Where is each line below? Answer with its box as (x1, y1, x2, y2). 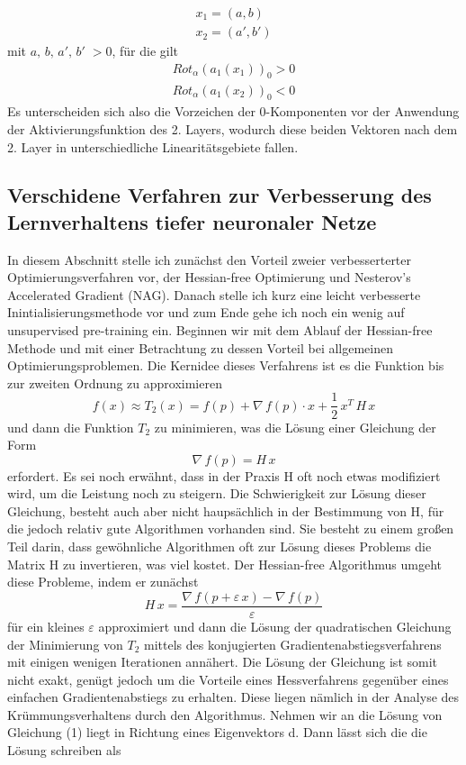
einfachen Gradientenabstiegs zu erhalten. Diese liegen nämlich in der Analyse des (7, 688, 460, 706)
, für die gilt (112, 41, 179, 60)
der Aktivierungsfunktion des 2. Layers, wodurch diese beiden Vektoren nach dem (7, 119, 458, 138)
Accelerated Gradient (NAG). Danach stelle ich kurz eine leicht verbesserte (7, 285, 421, 304)
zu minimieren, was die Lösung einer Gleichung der (154, 417, 436, 436)
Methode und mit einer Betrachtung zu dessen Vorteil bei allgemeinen (7, 338, 394, 357)
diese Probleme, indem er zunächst (7, 572, 199, 591)
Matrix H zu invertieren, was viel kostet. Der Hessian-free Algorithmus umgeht (7, 554, 442, 573)
